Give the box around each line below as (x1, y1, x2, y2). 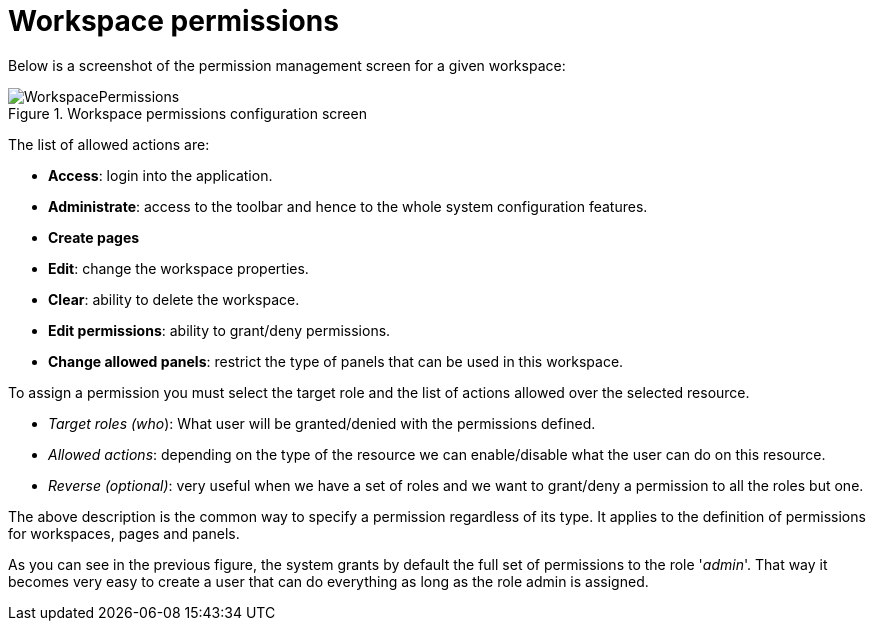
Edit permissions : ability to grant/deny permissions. (48, 321, 391, 339)
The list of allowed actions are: (8, 135, 210, 153)
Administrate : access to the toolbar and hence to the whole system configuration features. (48, 197, 648, 215)
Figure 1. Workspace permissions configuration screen (8, 104, 367, 122)
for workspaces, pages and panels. (8, 524, 240, 542)
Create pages (48, 228, 140, 246)
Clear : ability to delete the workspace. (48, 290, 300, 308)
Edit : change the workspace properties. (48, 259, 309, 277)
